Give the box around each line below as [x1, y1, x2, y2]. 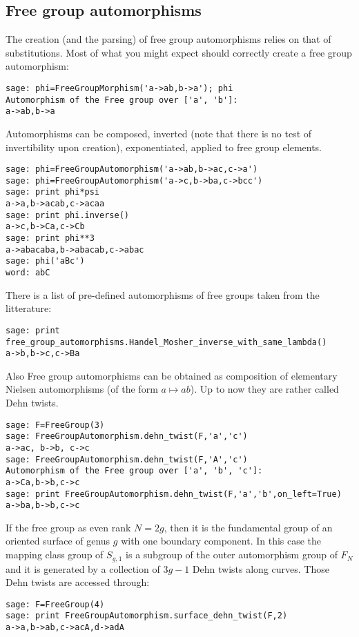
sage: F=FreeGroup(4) [6, 599, 105, 609]
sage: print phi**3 [6, 233, 95, 244]
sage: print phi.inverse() [6, 210, 129, 220]
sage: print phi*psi [6, 187, 100, 197]
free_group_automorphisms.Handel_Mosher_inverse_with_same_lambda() [6, 337, 327, 347]
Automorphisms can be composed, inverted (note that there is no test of [6, 126, 312, 140]
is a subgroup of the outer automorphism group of [126, 547, 338, 562]
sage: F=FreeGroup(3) [6, 420, 105, 430]
